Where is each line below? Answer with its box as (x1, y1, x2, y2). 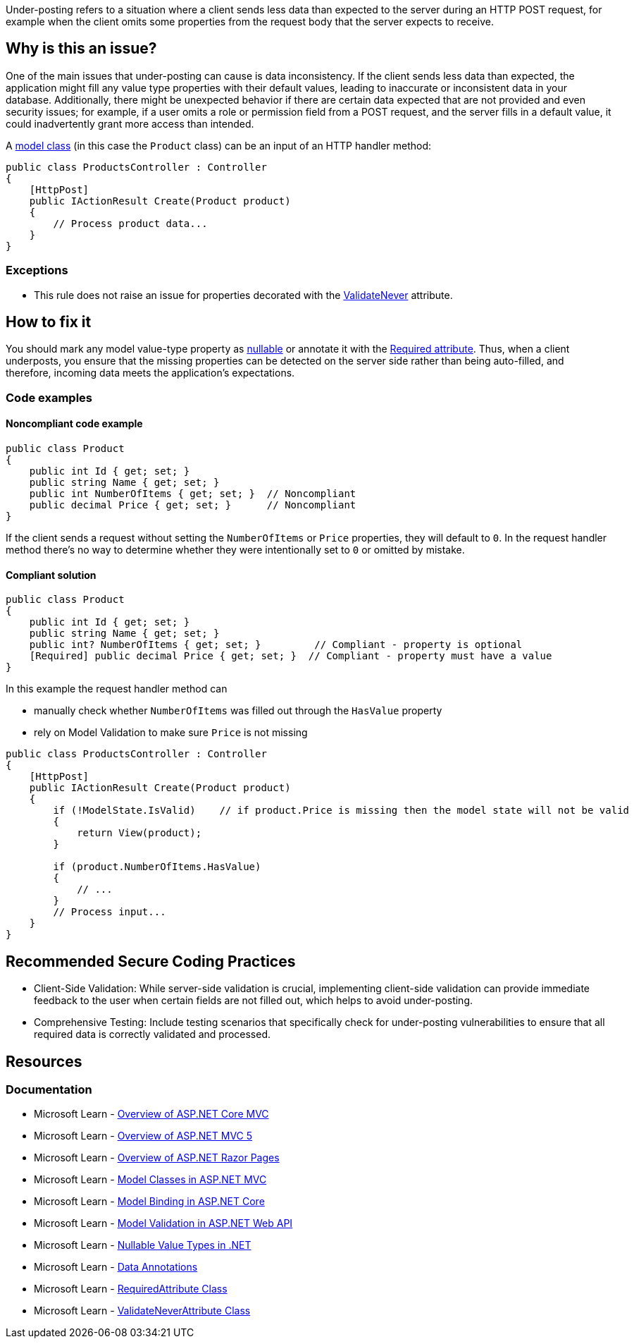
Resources (6, 1052, 82, 1070)
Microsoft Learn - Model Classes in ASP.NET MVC (34, 1173, 267, 1186)
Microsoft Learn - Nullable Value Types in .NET (34, 1239, 251, 1252)
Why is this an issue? (6, 39, 157, 58)
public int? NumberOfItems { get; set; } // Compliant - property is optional (29, 639, 523, 651)
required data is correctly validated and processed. (34, 1028, 271, 1041)
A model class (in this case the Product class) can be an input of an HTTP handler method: (6, 139, 432, 152)
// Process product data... (53, 217, 208, 229)
